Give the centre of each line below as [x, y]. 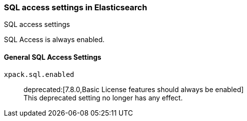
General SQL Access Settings [53, 57]
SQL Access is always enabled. [54, 40]
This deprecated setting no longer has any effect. [103, 97]
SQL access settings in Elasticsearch [76, 7]
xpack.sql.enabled [39, 74]
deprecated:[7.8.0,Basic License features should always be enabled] [134, 89]
